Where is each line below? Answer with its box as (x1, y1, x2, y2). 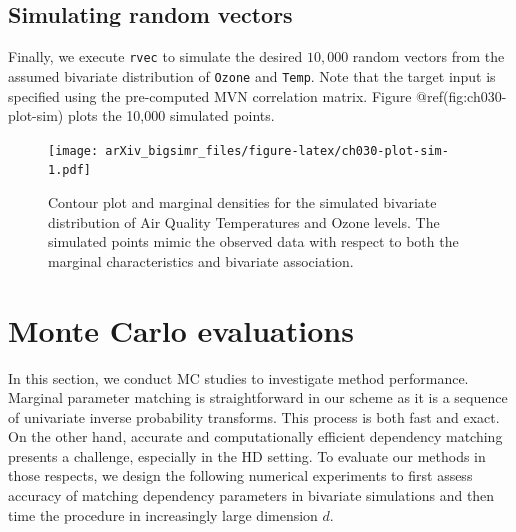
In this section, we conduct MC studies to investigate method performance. (8, 367, 469, 388)
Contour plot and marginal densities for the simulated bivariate (48, 192, 437, 213)
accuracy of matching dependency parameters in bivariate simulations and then (8, 485, 495, 506)
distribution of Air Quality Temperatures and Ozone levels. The (48, 211, 440, 232)
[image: (48, 143, 99, 158)
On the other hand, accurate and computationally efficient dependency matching (8, 426, 503, 447)
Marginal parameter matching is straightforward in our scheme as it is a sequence (8, 387, 508, 408)
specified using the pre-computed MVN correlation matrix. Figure (8, 85, 412, 106)
